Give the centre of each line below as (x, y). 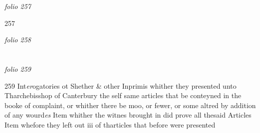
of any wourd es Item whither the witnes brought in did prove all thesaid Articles (128, 115)
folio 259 (18, 68)
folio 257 (18, 6)
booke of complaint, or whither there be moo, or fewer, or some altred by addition (130, 105)
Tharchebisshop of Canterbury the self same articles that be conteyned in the (123, 95)
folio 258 (18, 40)
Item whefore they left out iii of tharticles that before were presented (110, 124)
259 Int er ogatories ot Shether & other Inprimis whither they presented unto (121, 85)
